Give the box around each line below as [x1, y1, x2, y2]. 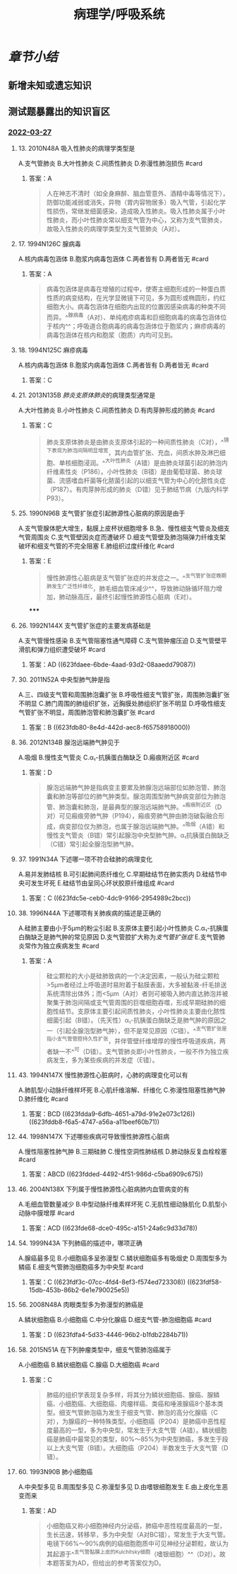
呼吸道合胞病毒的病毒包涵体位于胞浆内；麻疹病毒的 [77, 321, 226, 330]
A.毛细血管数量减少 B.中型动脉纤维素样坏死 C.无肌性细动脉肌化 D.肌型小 [18, 1200, 228, 1209]
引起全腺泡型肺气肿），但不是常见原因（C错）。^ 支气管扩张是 [59, 1025, 228, 1035]
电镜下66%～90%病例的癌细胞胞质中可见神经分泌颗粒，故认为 [46, 1539, 229, 1548]
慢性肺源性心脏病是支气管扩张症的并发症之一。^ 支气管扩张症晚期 [46, 572, 227, 582]
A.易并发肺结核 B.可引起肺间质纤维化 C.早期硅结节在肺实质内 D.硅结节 [18, 870, 221, 878]
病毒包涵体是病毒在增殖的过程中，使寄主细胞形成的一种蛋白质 [46, 285, 226, 294]
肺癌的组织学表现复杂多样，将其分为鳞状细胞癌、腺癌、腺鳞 [46, 1391, 220, 1399]
